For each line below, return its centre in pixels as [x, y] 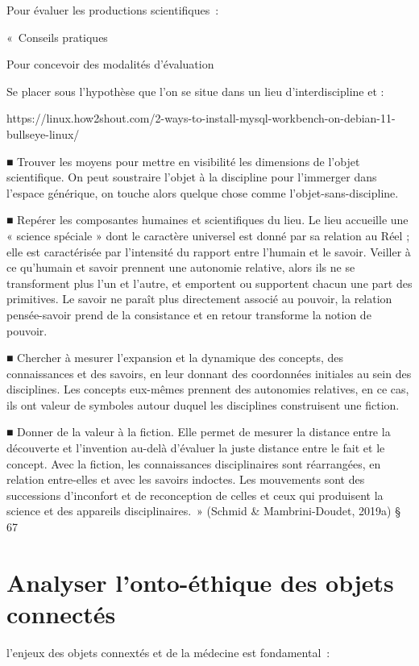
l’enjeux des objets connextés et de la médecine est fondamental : [168, 652]
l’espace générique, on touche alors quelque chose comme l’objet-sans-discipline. [203, 192]
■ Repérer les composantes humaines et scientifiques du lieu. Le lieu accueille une [207, 220]
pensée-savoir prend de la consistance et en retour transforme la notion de [189, 314]
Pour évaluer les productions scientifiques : [113, 10]
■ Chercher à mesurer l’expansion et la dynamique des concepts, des [175, 358]
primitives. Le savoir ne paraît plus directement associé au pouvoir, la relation [199, 299]
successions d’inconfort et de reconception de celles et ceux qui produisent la [195, 495]
